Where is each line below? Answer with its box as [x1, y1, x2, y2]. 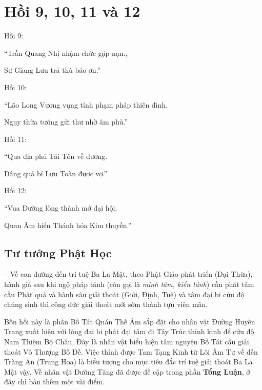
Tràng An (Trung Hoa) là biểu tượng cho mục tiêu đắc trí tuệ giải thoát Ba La [4, 356, 253, 367]
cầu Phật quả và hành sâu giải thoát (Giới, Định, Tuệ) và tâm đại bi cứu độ [4, 289, 245, 299]
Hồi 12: [4, 185, 27, 196]
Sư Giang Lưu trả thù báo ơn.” [4, 65, 101, 75]
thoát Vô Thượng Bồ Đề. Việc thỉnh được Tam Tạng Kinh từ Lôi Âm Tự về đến [4, 346, 258, 357]
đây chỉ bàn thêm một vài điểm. [4, 376, 105, 387]
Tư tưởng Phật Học [4, 244, 112, 260]
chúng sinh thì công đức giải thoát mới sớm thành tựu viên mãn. [4, 299, 208, 310]
